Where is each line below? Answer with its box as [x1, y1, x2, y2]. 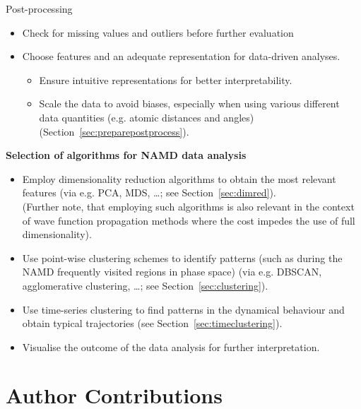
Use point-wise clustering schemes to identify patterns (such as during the [22, 250, 343, 265]
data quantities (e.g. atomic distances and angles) [39, 109, 254, 124]
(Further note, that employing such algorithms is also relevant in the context [22, 198, 355, 213]
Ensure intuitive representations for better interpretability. [39, 72, 292, 87]
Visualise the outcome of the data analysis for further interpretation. [22, 339, 320, 354]
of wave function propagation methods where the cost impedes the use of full [22, 213, 355, 227]
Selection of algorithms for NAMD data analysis [6, 148, 247, 162]
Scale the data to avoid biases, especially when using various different [39, 96, 340, 111]
